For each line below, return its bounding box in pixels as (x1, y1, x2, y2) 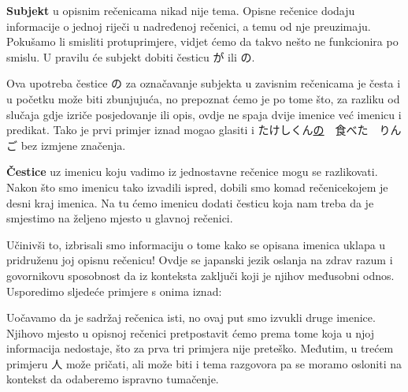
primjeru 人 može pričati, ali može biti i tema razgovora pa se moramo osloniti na (6, 355, 402, 371)
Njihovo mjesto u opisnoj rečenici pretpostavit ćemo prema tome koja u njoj (6, 324, 375, 341)
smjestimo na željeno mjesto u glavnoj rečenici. (6, 210, 233, 226)
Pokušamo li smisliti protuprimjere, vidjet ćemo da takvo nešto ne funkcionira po (6, 33, 399, 50)
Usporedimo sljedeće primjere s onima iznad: (6, 282, 222, 299)
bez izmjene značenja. (20, 136, 126, 153)
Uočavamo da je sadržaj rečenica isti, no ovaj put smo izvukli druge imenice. (6, 309, 376, 326)
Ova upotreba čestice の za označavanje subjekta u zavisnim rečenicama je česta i (6, 75, 401, 91)
